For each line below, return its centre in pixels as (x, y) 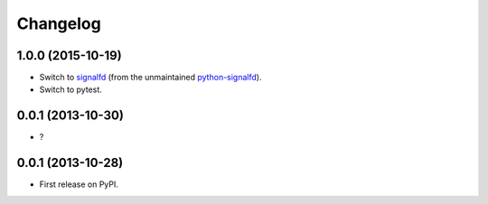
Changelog (59, 23)
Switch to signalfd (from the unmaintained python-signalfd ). (150, 78)
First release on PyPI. (79, 184)
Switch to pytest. (71, 89)
